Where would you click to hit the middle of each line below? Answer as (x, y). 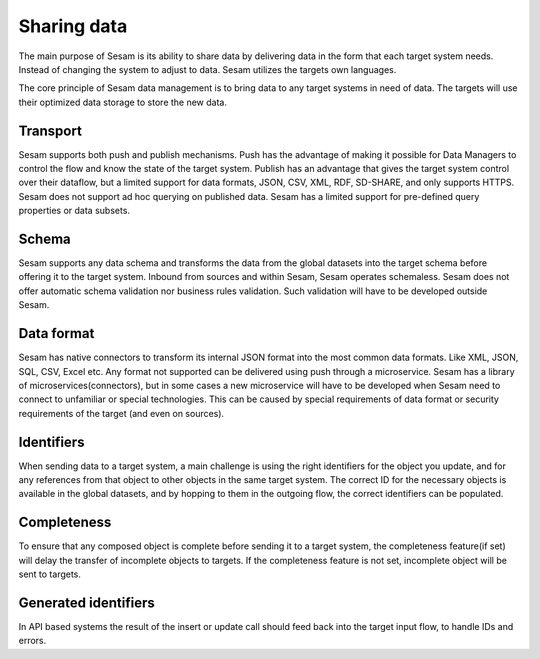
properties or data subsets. (74, 211)
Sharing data (73, 26)
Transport (50, 130)
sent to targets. (50, 574)
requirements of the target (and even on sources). (121, 413)
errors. (32, 641)
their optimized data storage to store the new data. (122, 102)
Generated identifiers (86, 602)
